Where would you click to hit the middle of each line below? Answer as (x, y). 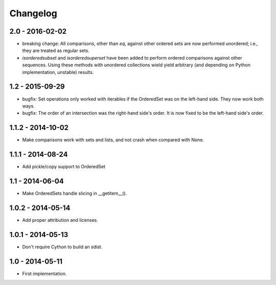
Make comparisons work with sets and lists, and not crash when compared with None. (113, 140)
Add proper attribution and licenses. (60, 220)
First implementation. (44, 273)
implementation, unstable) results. (58, 72)
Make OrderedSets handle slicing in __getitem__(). (75, 193)
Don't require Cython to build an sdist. (62, 247)
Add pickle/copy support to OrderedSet (64, 167)
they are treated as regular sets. (56, 50)
